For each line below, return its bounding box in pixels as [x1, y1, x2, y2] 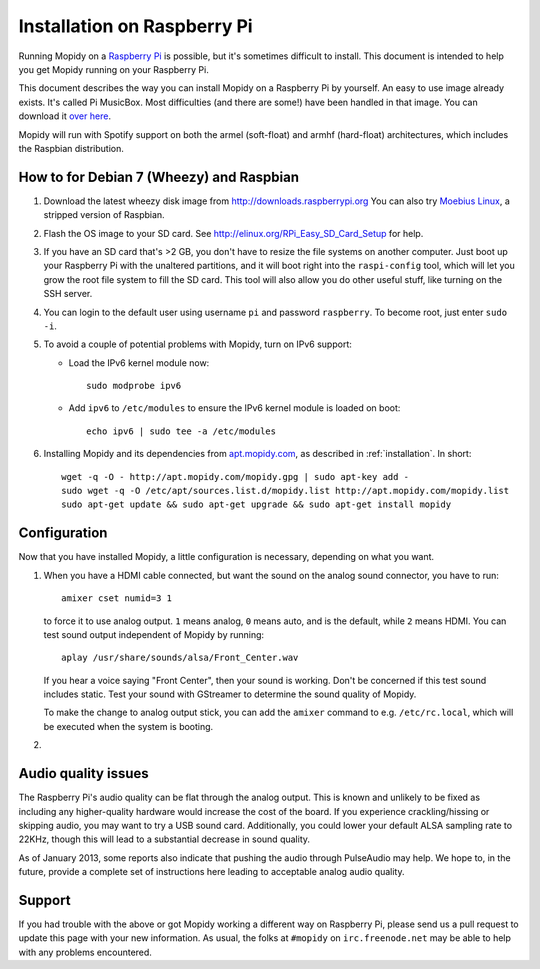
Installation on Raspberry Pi [18, 15, 254, 37]
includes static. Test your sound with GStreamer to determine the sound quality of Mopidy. [43, 688, 417, 700]
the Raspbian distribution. [18, 142, 125, 154]
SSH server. [43, 288, 93, 300]
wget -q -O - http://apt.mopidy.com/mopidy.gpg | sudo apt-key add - [61, 471, 410, 482]
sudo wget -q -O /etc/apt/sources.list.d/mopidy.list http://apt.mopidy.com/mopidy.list [61, 485, 510, 497]
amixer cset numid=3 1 [61, 593, 173, 604]
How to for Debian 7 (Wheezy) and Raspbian [18, 168, 300, 185]
